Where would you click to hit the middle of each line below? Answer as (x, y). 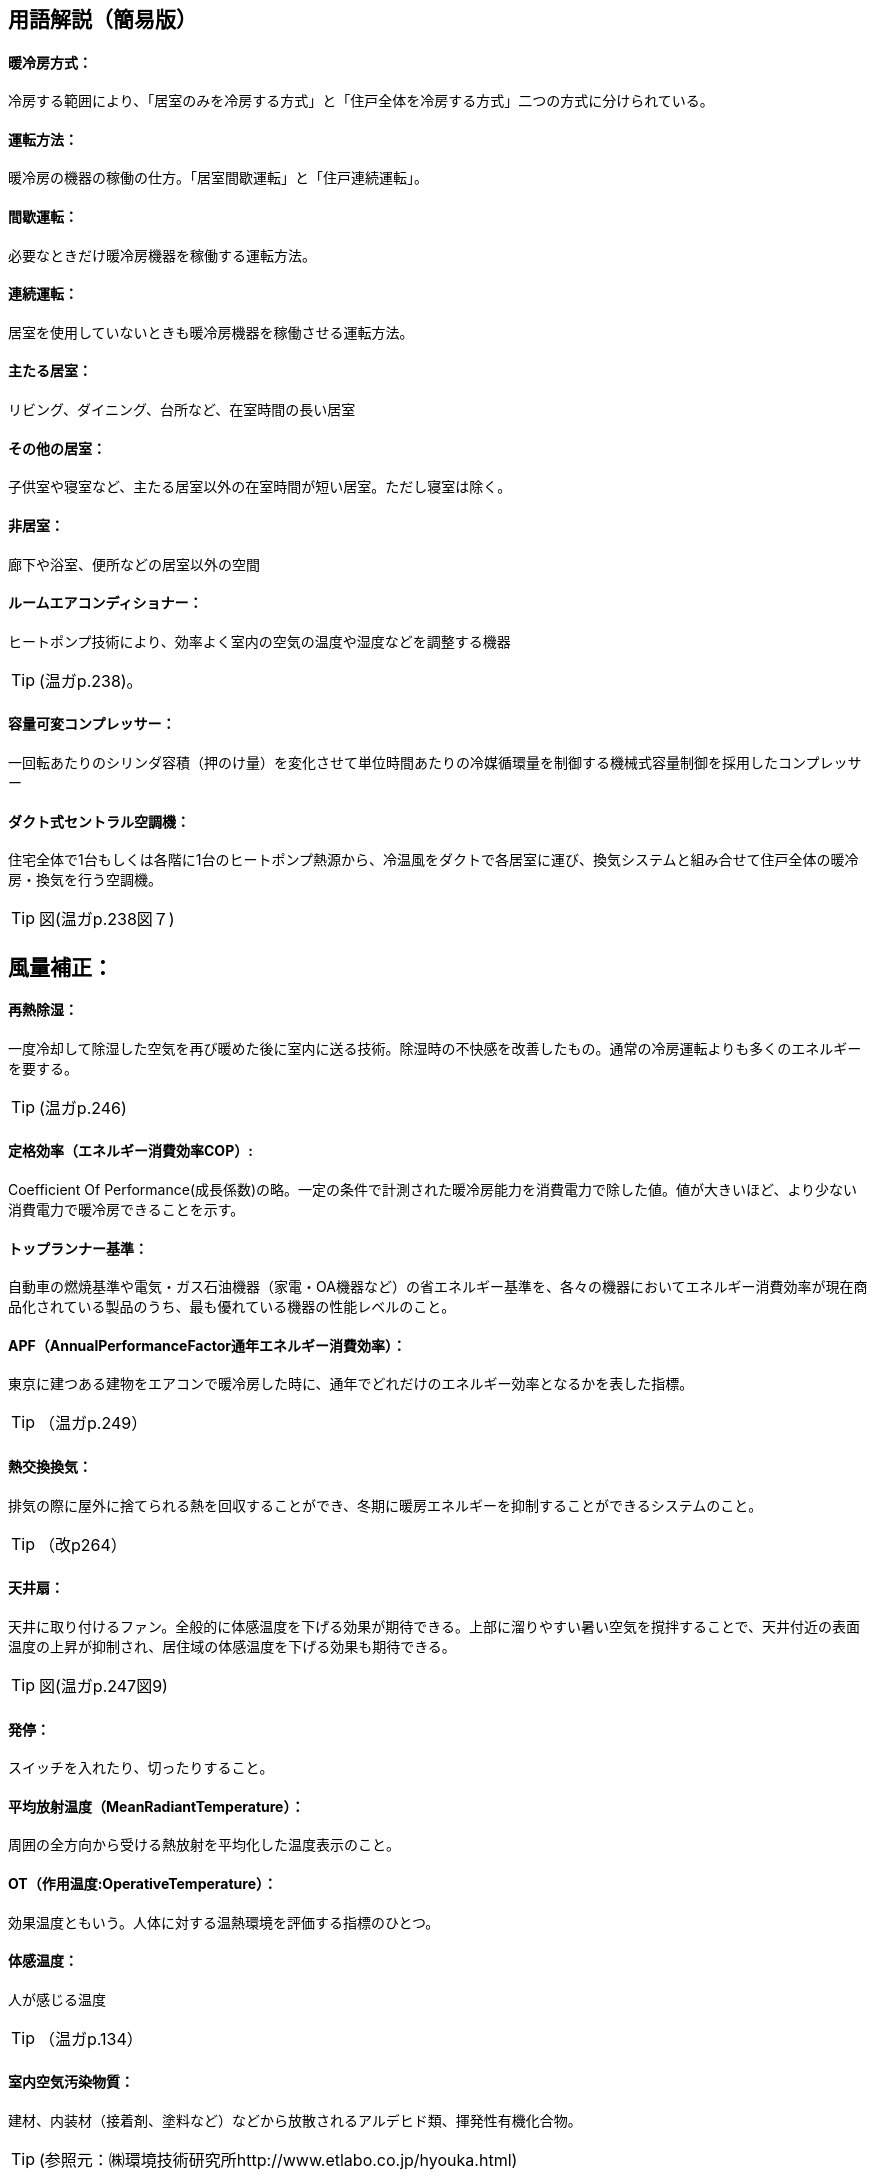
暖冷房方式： (50, 62)
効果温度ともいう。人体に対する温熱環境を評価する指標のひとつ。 (224, 1922)
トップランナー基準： (78, 1248)
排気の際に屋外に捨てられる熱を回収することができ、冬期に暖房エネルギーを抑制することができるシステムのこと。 (385, 1505)
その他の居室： (57, 448)
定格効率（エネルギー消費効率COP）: (130, 1151)
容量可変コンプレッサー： (92, 724)
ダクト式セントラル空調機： (99, 821)
